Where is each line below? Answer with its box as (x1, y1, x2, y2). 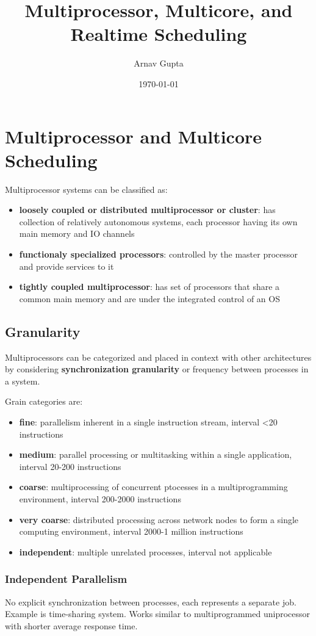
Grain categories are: (5, 395, 83, 408)
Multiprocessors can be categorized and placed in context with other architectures (5, 350, 312, 363)
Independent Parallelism (5, 571, 127, 587)
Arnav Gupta (134, 57, 184, 70)
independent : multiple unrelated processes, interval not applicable (19, 545, 272, 558)
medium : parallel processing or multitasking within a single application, (19, 448, 292, 461)
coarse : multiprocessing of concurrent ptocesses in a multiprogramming (19, 480, 288, 493)
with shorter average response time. (5, 619, 138, 632)
